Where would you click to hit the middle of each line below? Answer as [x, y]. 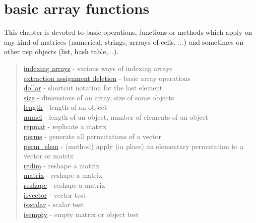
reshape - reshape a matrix [64, 185]
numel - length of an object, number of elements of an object [116, 116]
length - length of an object [65, 107]
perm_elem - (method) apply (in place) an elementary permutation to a [133, 146]
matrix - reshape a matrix [63, 175]
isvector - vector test [55, 194]
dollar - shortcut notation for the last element [93, 88]
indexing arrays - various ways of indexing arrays [98, 68]
